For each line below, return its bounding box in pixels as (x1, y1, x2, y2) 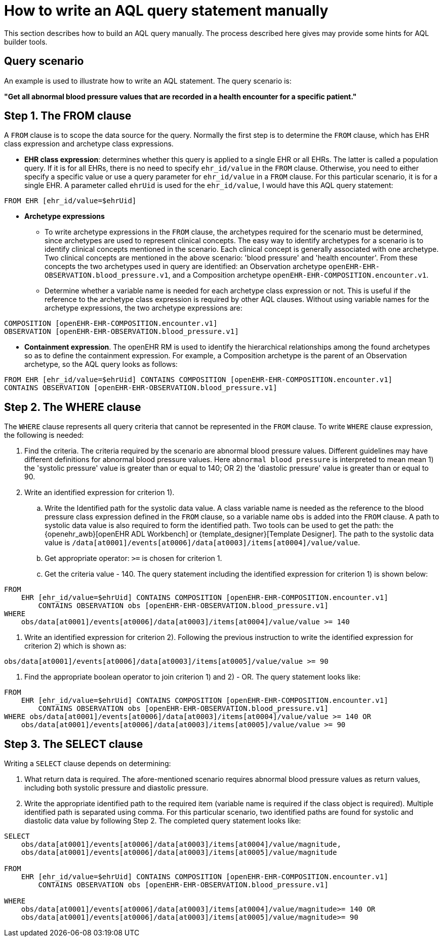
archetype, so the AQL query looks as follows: (24, 360, 178, 369)
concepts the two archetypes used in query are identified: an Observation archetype (45, 262, 327, 271)
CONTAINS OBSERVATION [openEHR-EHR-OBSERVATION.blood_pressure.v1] (4, 384, 277, 392)
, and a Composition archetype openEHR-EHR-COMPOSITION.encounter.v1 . (168, 271, 429, 280)
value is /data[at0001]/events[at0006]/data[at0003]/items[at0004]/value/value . (45, 538, 360, 547)
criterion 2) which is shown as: (24, 642, 127, 651)
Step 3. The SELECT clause (4, 737, 143, 750)
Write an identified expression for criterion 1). (24, 488, 175, 497)
